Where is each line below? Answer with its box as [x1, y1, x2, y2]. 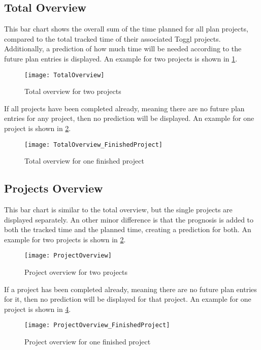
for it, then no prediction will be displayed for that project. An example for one [4, 294, 251, 304]
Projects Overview [4, 180, 103, 196]
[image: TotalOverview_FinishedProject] [24, 141, 163, 148]
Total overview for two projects [24, 86, 121, 97]
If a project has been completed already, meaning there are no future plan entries [4, 283, 257, 294]
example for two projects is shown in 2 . [4, 234, 126, 244]
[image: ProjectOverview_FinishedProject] [24, 322, 170, 329]
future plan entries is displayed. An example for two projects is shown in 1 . [4, 53, 238, 63]
